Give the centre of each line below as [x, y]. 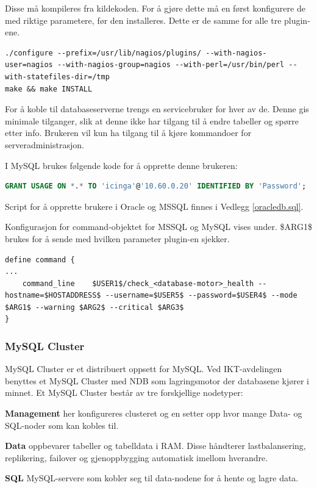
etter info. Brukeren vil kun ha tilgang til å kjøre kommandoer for [128, 133]
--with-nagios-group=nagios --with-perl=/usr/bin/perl [171, 65]
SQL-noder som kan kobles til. [62, 425]
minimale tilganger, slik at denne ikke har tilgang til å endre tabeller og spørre [152, 120]
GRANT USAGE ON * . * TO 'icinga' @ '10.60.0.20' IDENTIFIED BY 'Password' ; [156, 186]
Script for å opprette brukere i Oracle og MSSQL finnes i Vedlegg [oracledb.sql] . [154, 206]
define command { [40, 260]
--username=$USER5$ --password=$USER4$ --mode [201, 296]
